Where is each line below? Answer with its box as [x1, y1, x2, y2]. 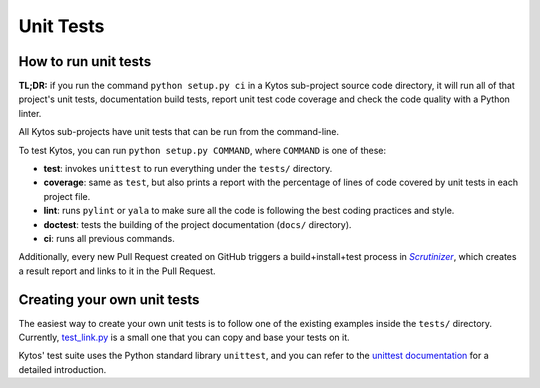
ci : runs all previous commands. [43, 232, 175, 244]
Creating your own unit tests [18, 291, 200, 308]
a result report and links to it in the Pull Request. [18, 265, 216, 277]
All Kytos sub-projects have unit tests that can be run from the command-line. [18, 126, 340, 138]
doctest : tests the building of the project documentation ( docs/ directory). [43, 218, 352, 230]
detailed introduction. [18, 363, 107, 375]
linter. [18, 107, 42, 119]
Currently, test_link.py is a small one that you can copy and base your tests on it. [18, 331, 350, 344]
